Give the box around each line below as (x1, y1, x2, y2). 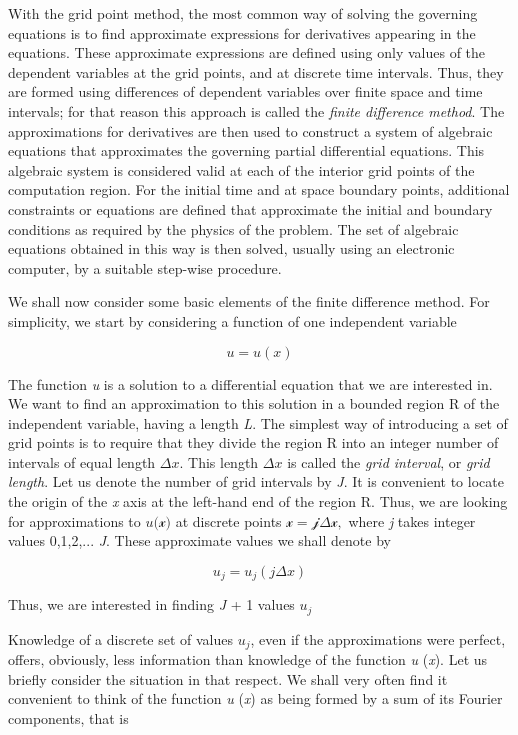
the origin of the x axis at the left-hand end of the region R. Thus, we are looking (8, 491, 508, 512)
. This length (179, 451, 259, 472)
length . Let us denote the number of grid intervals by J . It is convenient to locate (8, 471, 504, 492)
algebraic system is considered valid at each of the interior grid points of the (8, 159, 475, 180)
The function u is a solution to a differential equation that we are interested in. (8, 373, 493, 394)
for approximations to (8, 510, 141, 531)
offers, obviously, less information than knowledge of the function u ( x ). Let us (8, 649, 488, 670)
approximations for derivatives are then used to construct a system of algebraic (8, 120, 493, 141)
